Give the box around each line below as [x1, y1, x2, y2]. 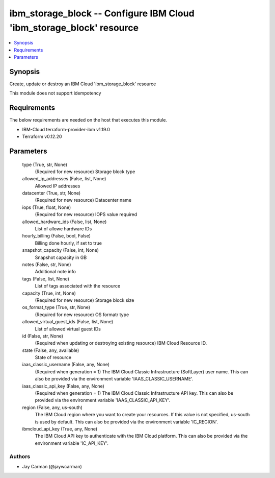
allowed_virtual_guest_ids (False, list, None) [22, 319, 114, 325]
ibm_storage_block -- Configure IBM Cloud [9, 8, 195, 19]
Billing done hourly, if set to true [35, 240, 102, 246]
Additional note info [35, 269, 76, 275]
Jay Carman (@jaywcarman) [22, 463, 82, 469]
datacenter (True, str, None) [22, 190, 81, 196]
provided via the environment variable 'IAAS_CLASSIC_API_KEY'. [35, 397, 171, 403]
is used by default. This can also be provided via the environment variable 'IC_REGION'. [35, 419, 218, 425]
